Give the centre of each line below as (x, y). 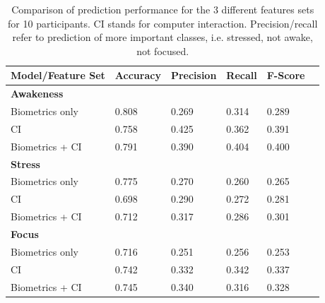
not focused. (163, 50)
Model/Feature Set (58, 75)
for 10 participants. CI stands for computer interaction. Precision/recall (163, 23)
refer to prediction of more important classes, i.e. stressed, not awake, (162, 37)
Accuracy (138, 75)
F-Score (286, 75)
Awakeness (37, 94)
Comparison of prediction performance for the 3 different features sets (163, 9)
